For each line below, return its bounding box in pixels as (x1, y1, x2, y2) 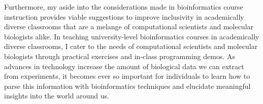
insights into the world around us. (4, 90, 109, 101)
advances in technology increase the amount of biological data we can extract (4, 61, 244, 71)
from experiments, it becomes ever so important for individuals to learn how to (4, 71, 250, 81)
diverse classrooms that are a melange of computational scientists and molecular (4, 21, 254, 32)
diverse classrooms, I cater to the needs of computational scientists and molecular (4, 41, 258, 51)
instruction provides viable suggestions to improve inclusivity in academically (4, 11, 244, 22)
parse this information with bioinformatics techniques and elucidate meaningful (4, 80, 251, 91)
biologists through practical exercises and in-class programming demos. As (4, 50, 236, 61)
